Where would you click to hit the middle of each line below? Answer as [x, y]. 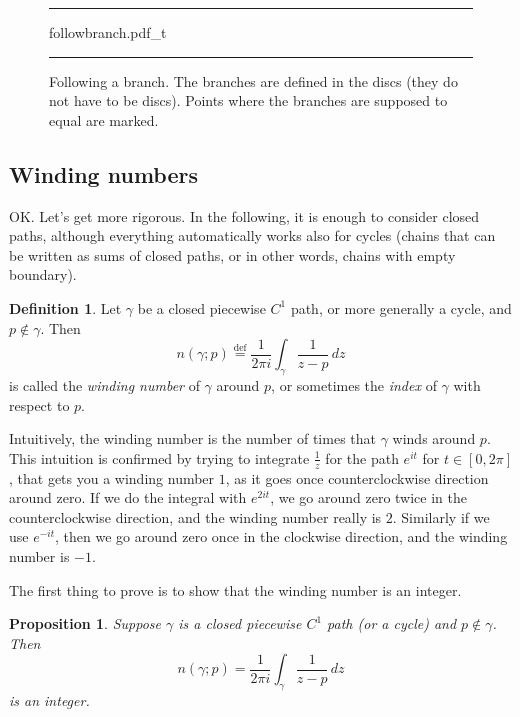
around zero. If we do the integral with [128, 497]
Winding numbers [103, 173]
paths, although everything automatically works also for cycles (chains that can [252, 235]
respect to [39, 404]
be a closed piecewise [201, 307]
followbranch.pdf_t [108, 32]
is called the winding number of [104, 384]
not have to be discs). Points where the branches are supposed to [248, 100]
